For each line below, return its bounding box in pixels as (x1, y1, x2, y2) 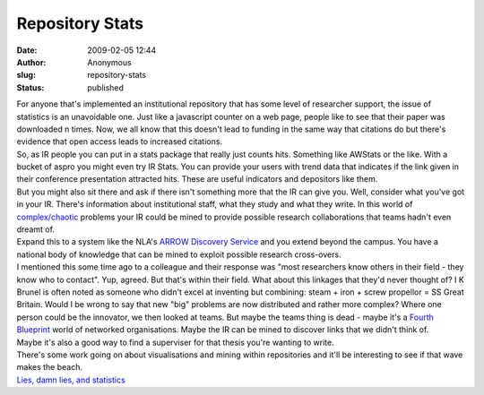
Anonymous (87, 56, 132, 67)
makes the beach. (16, 362, 82, 373)
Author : (16, 56, 47, 67)
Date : (16, 45, 38, 56)
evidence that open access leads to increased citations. (16, 136, 223, 147)
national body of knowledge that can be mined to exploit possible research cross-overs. (16, 249, 341, 260)
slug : (16, 70, 36, 81)
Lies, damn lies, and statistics (16, 374, 125, 385)
